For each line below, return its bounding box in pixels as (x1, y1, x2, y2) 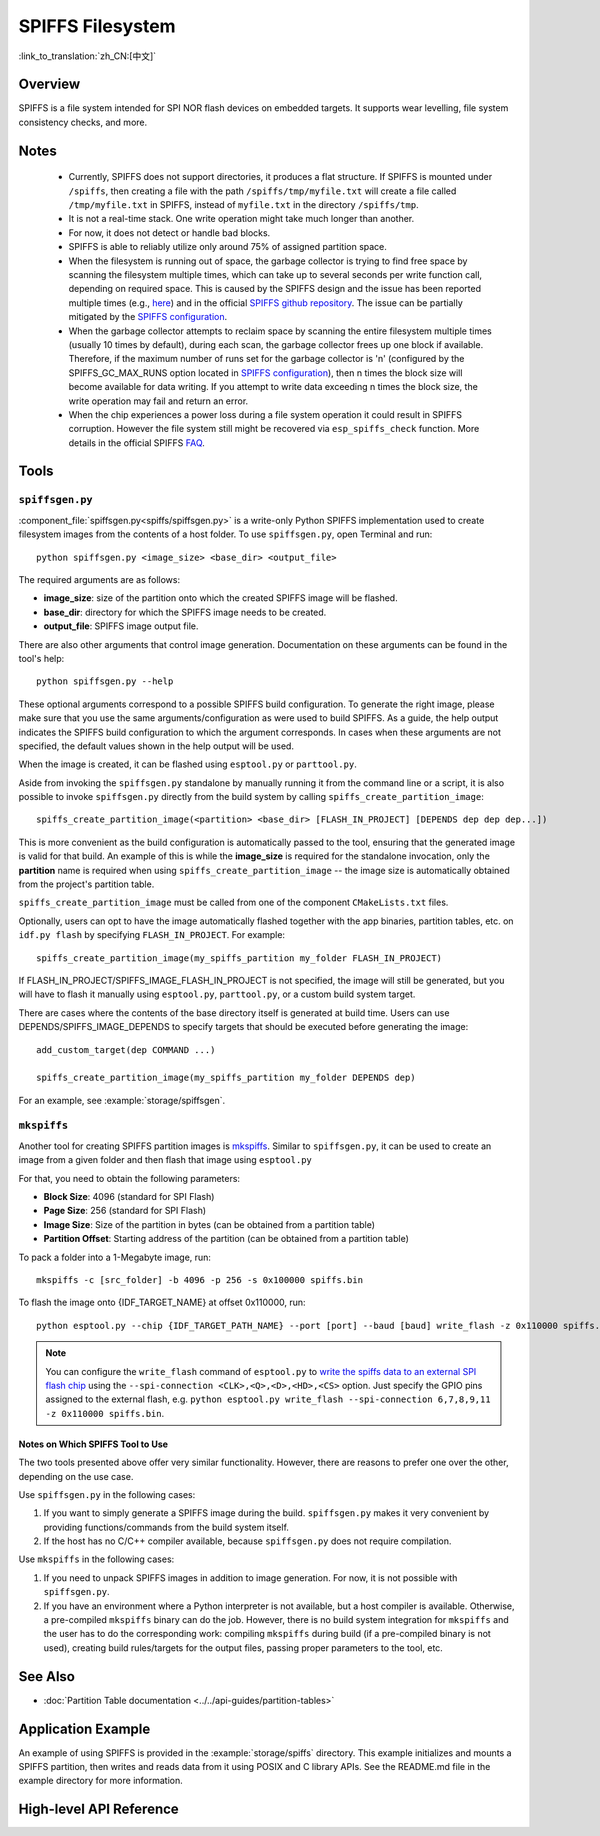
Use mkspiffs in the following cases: (18, 1553, 175, 1565)
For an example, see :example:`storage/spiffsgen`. (18, 1094, 226, 1106)
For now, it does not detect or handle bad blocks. (68, 226, 271, 239)
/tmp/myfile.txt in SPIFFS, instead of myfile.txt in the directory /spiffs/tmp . (68, 199, 419, 211)
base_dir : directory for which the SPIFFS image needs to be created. (43, 606, 327, 618)
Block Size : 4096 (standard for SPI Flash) (43, 1191, 215, 1203)
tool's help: (18, 652, 65, 664)
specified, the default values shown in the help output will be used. (18, 740, 295, 752)
